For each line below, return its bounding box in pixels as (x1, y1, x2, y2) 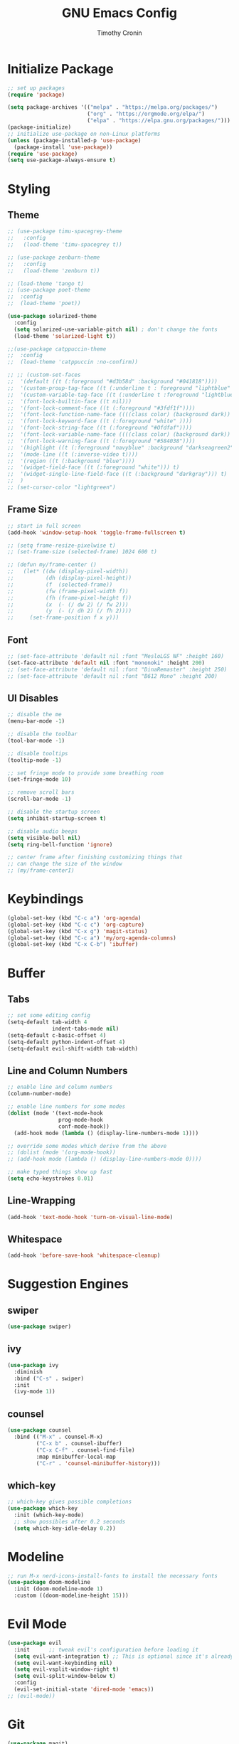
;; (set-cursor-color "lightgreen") (7, 484, 116, 491)
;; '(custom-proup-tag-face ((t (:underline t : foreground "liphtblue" (7, 384, 231, 392)
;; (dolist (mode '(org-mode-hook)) (7, 1149, 116, 1157)
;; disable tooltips (7, 750, 69, 757)
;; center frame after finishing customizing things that (7, 854, 183, 861)
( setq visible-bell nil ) (7, 834, 81, 841)
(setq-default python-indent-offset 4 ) (7, 1038, 126, 1046)
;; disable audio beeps (7, 827, 78, 835)
